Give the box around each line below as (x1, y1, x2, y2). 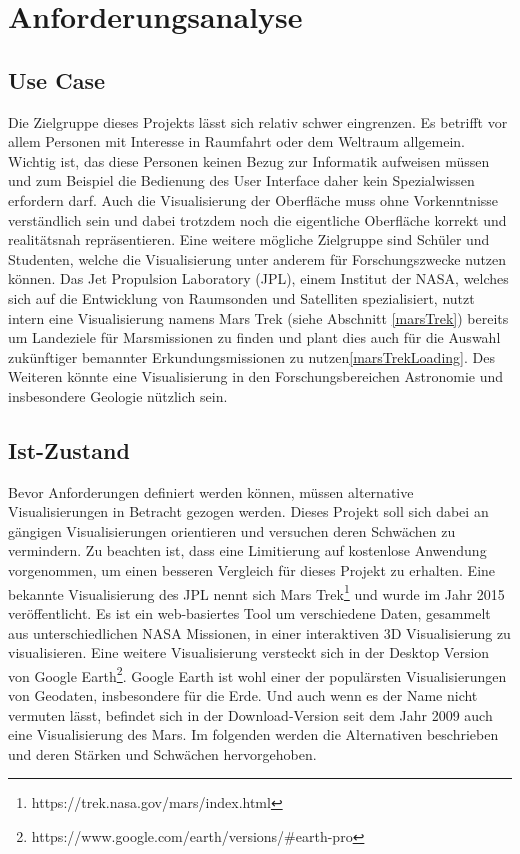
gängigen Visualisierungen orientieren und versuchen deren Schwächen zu (8, 520, 456, 541)
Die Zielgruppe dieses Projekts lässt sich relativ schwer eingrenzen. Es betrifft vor (8, 111, 508, 132)
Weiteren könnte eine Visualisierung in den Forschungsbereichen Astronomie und (8, 366, 504, 387)
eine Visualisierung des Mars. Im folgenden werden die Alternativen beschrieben (8, 724, 499, 745)
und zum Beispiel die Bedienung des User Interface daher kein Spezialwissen (8, 170, 475, 191)
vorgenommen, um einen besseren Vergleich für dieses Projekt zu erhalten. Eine (8, 560, 496, 581)
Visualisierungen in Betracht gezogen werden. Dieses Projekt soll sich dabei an (8, 501, 489, 522)
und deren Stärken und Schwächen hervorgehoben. (8, 743, 317, 764)
